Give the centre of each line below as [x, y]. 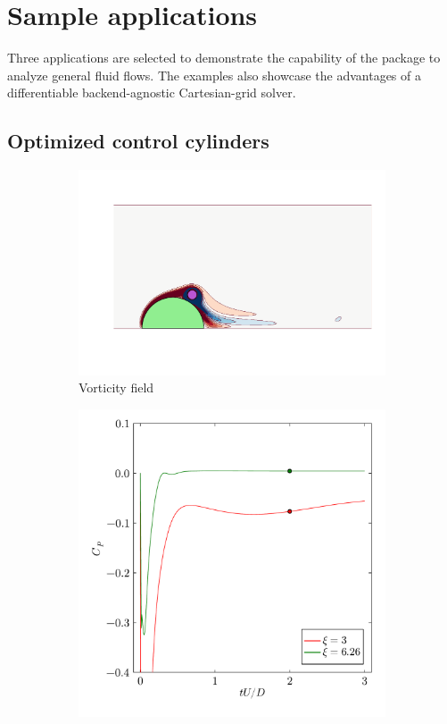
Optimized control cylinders [138, 141]
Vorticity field [116, 387]
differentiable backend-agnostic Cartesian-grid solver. [152, 93]
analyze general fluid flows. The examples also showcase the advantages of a [214, 75]
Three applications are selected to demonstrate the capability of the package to [224, 58]
